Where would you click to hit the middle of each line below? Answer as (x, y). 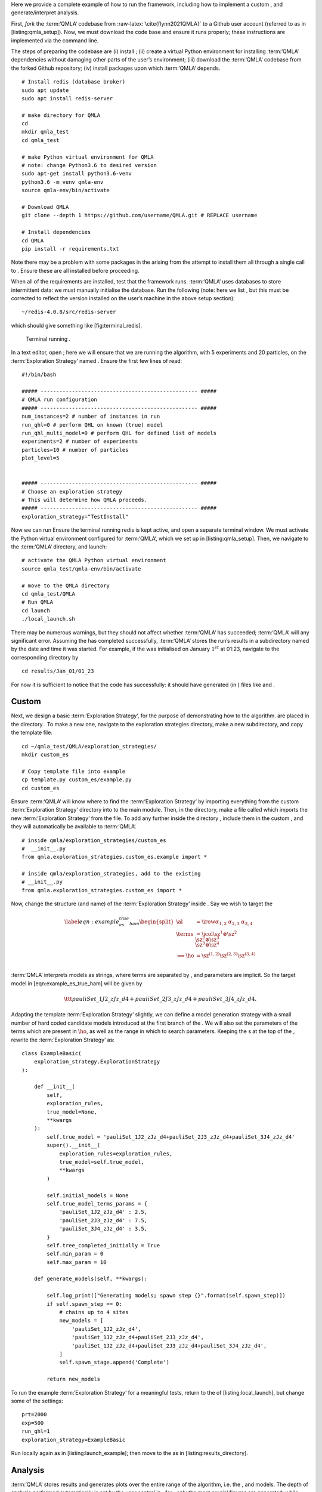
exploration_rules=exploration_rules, (116, 1154)
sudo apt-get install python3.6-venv (77, 174)
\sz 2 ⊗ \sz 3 (207, 939)
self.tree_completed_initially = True (103, 1245)
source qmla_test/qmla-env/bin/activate (81, 569)
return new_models (74, 1379)
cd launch (36, 611)
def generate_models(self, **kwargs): (91, 1279)
